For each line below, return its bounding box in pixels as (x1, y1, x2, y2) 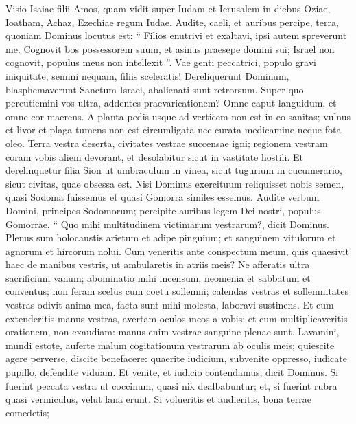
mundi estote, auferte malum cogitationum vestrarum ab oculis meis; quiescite (5, 337, 335, 352)
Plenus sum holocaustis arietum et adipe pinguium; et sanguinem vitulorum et (5, 230, 336, 245)
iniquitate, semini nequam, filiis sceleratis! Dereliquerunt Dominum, (5, 68, 289, 82)
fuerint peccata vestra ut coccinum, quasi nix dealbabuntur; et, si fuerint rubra (5, 378, 337, 392)
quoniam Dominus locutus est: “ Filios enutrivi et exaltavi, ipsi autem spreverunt (5, 28, 347, 43)
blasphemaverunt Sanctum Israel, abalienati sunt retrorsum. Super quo (5, 82, 304, 96)
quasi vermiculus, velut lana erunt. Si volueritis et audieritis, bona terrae (5, 392, 311, 406)
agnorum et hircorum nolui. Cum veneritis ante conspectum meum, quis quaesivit (5, 243, 349, 258)
